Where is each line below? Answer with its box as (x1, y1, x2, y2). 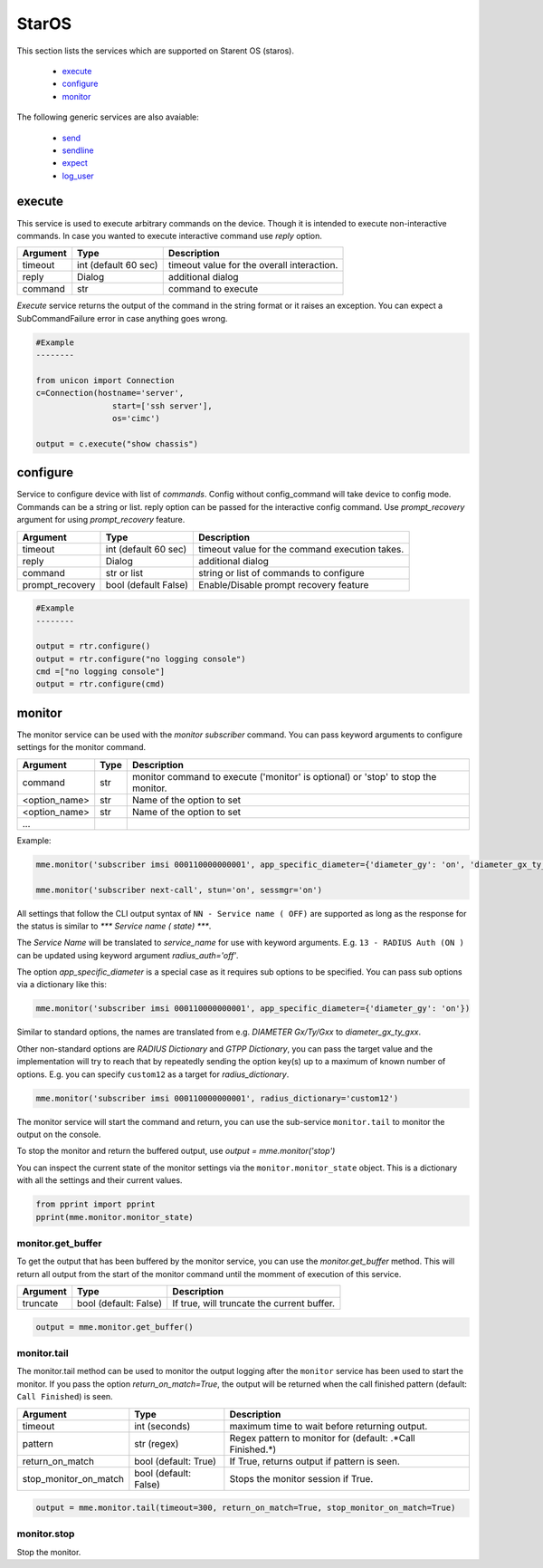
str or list (105, 566, 144, 579)
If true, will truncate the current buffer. (172, 1297, 335, 1310)
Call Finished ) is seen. (16, 1391, 113, 1402)
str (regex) (134, 1437, 179, 1449)
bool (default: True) (134, 1455, 217, 1467)
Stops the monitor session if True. (229, 1472, 374, 1485)
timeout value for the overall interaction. (167, 259, 338, 272)
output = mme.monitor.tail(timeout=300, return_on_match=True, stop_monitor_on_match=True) (35, 1503, 456, 1513)
